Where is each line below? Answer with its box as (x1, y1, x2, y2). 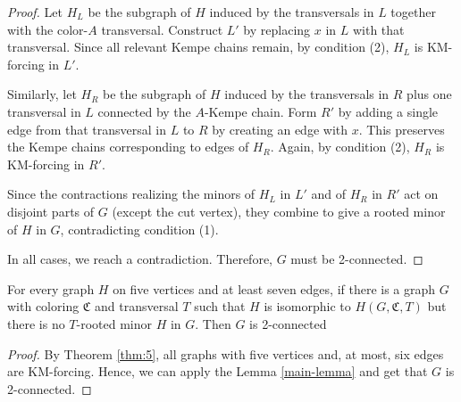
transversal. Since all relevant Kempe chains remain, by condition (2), (7, 37, 390, 56)
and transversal (95, 297, 179, 316)
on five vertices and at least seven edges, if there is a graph (113, 279, 436, 298)
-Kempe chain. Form (204, 102, 317, 120)
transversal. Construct (101, 20, 223, 38)
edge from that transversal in (7, 119, 166, 138)
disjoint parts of (7, 201, 95, 220)
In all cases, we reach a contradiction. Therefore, (7, 250, 272, 268)
